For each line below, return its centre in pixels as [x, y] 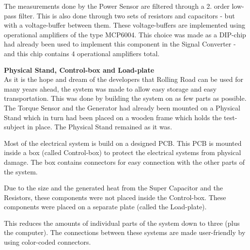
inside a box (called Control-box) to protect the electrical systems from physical [123, 152]
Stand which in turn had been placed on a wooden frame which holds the [113, 117]
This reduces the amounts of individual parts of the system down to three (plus [122, 223]
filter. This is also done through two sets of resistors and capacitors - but [127, 15]
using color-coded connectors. [47, 242]
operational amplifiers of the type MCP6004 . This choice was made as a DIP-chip [125, 34]
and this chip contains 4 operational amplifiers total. [82, 53]
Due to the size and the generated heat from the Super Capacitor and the [113, 188]
